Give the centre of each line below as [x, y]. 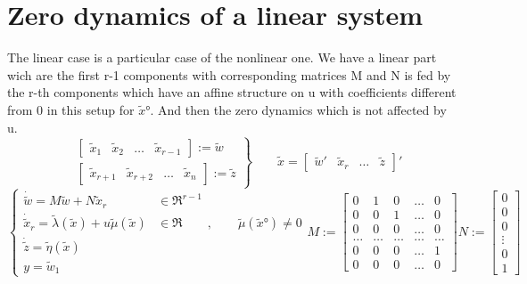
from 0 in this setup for [71, 109]
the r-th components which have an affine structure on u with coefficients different [232, 92]
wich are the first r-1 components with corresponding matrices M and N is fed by [229, 74]
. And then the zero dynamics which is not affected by [298, 109]
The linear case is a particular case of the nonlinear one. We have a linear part [222, 57]
